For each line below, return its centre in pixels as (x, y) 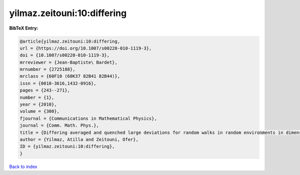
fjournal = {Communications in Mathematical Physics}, (88, 118)
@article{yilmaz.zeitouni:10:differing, (70, 41)
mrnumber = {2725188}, (47, 69)
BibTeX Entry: (24, 28)
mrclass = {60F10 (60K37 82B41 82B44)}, (70, 76)
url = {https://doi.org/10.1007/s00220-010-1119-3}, (86, 48)
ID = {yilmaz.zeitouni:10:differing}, (67, 146)
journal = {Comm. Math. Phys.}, (59, 126)
